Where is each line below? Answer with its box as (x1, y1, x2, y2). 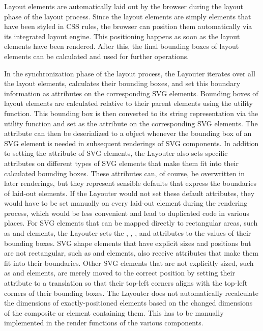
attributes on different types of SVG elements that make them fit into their (4, 157, 239, 168)
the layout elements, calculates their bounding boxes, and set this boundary (4, 78, 241, 89)
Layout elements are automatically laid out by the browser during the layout (4, 1, 243, 11)
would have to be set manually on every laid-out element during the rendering (4, 198, 248, 208)
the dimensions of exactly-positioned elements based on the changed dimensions (4, 297, 253, 308)
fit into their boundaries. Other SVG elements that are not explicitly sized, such (4, 257, 254, 268)
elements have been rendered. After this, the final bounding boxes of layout (4, 41, 239, 51)
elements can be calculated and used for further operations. (4, 50, 189, 61)
